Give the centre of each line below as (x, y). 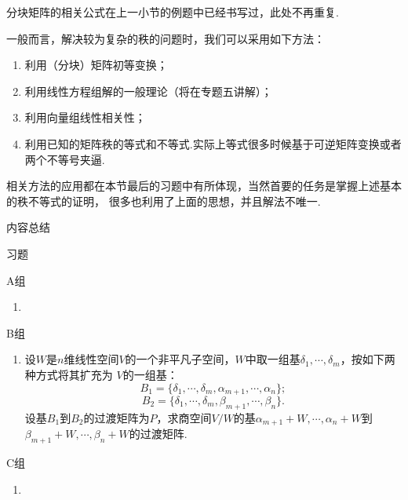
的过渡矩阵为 (117, 417)
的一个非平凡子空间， (180, 359)
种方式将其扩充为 (69, 374)
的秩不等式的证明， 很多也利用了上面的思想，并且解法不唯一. (164, 201)
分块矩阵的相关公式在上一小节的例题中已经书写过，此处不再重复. (173, 12)
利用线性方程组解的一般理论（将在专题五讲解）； (148, 91)
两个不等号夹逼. (65, 159)
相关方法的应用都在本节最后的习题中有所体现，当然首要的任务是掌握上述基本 (204, 186)
